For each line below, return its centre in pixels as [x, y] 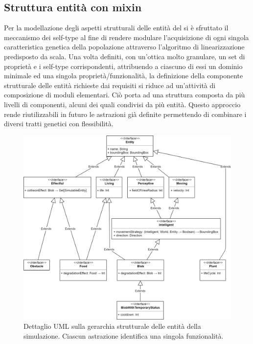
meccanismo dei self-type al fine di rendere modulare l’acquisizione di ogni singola [126, 37]
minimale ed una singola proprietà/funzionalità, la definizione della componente [124, 76]
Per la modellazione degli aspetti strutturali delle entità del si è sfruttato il [116, 28]
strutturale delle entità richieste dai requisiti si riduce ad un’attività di [110, 85]
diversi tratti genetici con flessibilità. [59, 124]
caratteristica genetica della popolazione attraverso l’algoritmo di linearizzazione [124, 47]
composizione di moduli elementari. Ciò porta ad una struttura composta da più [125, 95]
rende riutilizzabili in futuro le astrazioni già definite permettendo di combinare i [125, 114]
